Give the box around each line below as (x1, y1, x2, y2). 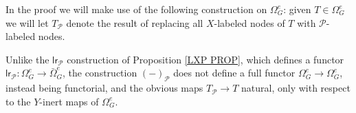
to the (5, 94, 31, 108)
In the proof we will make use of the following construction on (5, 2, 267, 16)
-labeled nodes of (214, 15, 285, 30)
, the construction (62, 65, 137, 80)
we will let (5, 15, 49, 30)
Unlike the (5, 52, 49, 66)
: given (283, 2, 311, 16)
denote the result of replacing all (66, 15, 203, 30)
